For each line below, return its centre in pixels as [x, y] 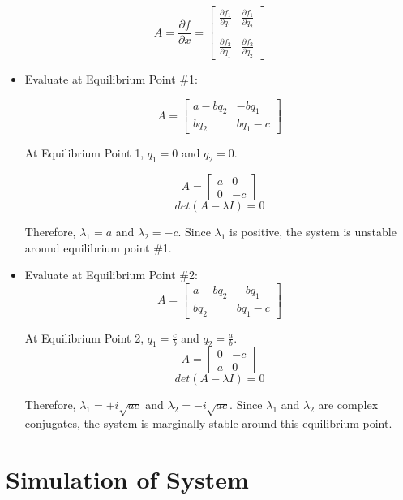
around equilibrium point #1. [98, 247]
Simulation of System [127, 478]
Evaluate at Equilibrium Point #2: [111, 275]
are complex [348, 405]
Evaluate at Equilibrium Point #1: [111, 79]
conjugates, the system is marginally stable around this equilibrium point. [208, 423]
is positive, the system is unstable [313, 232]
